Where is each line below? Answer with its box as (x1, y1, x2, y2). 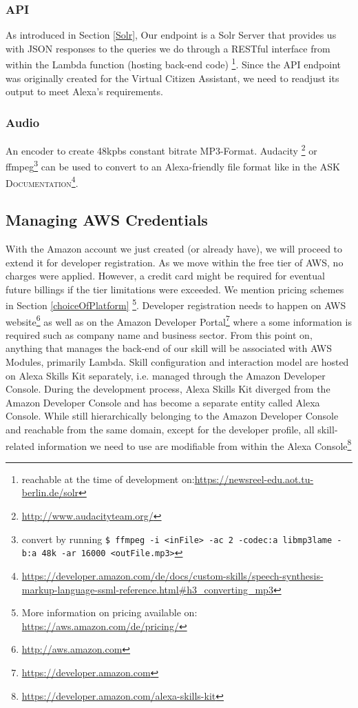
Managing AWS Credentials (6, 209, 208, 230)
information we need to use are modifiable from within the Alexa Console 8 (37, 436, 352, 453)
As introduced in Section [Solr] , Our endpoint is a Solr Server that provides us (6, 28, 337, 42)
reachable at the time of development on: (21, 471, 195, 486)
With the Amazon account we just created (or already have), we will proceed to (6, 242, 343, 256)
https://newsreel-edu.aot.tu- (194, 471, 314, 486)
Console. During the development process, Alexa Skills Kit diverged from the (6, 382, 330, 396)
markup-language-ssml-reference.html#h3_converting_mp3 (21, 582, 273, 596)
